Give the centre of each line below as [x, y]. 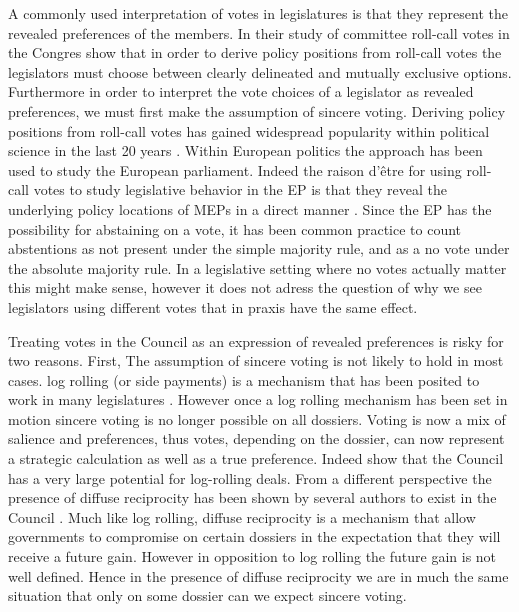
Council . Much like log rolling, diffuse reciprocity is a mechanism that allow [242, 516]
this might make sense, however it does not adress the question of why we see [245, 287]
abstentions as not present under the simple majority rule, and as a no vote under [259, 248]
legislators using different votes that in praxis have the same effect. [213, 306]
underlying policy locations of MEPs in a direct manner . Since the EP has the [250, 208]
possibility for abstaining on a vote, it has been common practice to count [235, 228]
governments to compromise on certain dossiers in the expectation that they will [254, 536]
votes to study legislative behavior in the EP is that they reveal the [240, 189]
